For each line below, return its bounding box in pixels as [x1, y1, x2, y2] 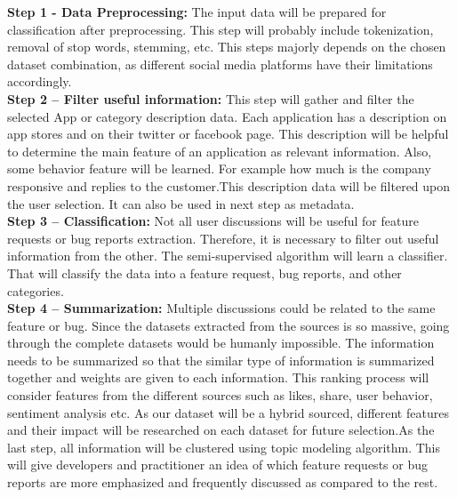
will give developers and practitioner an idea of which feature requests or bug [7, 455, 428, 474]
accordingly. [7, 72, 72, 91]
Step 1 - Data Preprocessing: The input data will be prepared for [7, 3, 387, 20]
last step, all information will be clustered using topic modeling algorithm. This [7, 437, 441, 456]
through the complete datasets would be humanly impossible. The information [7, 333, 435, 352]
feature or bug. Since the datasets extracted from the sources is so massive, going [7, 316, 450, 334]
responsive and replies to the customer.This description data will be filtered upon [7, 176, 451, 195]
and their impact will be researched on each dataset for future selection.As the [7, 421, 435, 439]
